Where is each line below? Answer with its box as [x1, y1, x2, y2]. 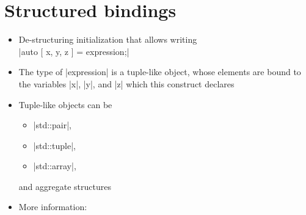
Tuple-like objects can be [18, 98, 112, 111]
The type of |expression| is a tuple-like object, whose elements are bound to [18, 65, 301, 78]
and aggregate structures [18, 180, 111, 192]
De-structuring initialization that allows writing [18, 33, 197, 46]
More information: [18, 200, 87, 213]
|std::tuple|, [33, 139, 76, 151]
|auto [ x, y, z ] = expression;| [18, 45, 129, 57]
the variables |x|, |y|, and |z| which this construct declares [18, 77, 235, 90]
